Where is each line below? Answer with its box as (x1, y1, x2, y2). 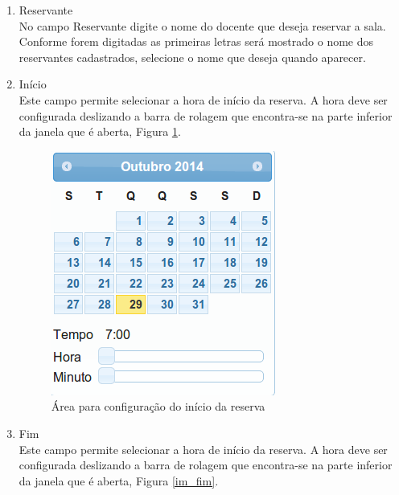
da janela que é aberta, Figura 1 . (19, 123, 181, 140)
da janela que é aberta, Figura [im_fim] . (19, 472, 219, 489)
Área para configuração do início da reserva (51, 398, 265, 415)
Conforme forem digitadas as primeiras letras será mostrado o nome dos (19, 33, 374, 50)
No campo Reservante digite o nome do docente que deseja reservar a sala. (19, 17, 386, 34)
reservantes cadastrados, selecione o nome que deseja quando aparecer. (19, 48, 366, 65)
